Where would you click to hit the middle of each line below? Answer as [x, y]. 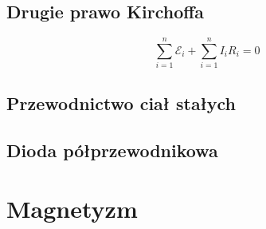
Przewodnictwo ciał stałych [121, 103]
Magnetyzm [72, 209]
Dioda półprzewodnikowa [112, 150]
